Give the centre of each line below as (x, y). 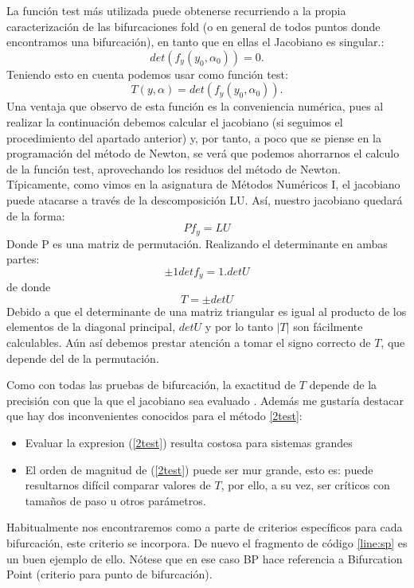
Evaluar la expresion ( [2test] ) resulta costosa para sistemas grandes (189, 442)
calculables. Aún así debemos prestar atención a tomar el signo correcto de (189, 342)
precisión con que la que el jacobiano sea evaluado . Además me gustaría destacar (205, 400)
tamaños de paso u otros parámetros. (115, 500)
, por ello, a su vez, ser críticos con (305, 485)
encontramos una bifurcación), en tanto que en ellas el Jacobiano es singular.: (195, 42)
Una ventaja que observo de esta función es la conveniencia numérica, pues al (195, 106)
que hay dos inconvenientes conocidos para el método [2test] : (154, 416)
